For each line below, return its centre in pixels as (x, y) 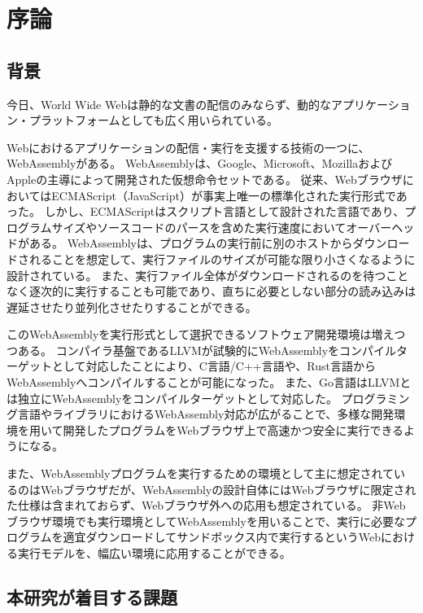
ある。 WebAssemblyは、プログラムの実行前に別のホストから (191, 243)
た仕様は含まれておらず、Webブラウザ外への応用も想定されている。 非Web (206, 505)
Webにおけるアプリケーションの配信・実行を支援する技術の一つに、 (188, 147)
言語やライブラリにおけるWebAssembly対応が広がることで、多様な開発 (206, 414)
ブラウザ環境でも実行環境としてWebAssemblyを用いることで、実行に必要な (206, 521)
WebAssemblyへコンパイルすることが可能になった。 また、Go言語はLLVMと (209, 382)
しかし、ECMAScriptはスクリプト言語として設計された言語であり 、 (225, 211)
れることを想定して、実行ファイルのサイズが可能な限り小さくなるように (222, 258)
